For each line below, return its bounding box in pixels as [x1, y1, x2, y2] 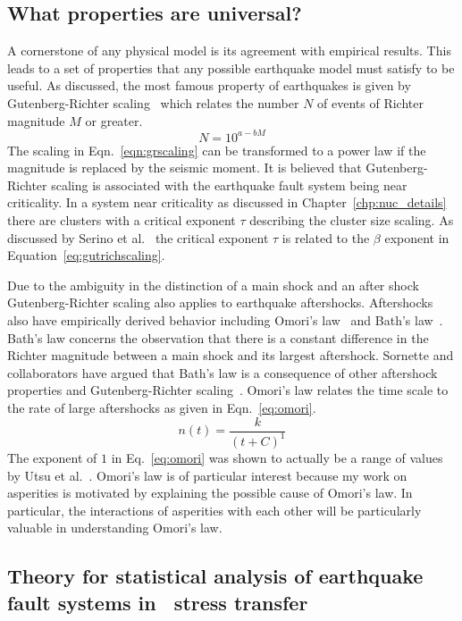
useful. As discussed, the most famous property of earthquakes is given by [7, 76, 411, 95]
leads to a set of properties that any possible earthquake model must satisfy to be [7, 58, 455, 77]
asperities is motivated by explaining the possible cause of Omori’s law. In [7, 483, 413, 502]
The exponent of [7, 448, 97, 466]
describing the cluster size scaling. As [249, 211, 454, 230]
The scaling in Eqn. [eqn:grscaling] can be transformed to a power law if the [7, 140, 426, 159]
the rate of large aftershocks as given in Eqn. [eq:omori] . [7, 398, 316, 416]
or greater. [85, 111, 143, 130]
